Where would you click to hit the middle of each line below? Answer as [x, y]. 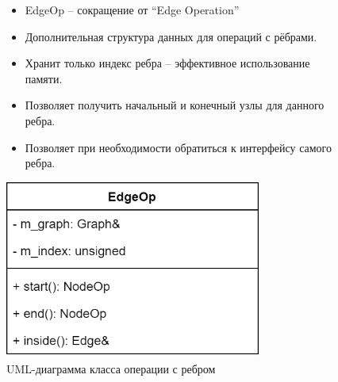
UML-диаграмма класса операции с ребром [111, 369]
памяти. [44, 78]
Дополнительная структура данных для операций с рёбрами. [171, 36]
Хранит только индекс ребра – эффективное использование [167, 63]
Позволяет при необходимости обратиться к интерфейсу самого [179, 147]
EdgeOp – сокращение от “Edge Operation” [132, 10]
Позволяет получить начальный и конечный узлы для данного [175, 105]
